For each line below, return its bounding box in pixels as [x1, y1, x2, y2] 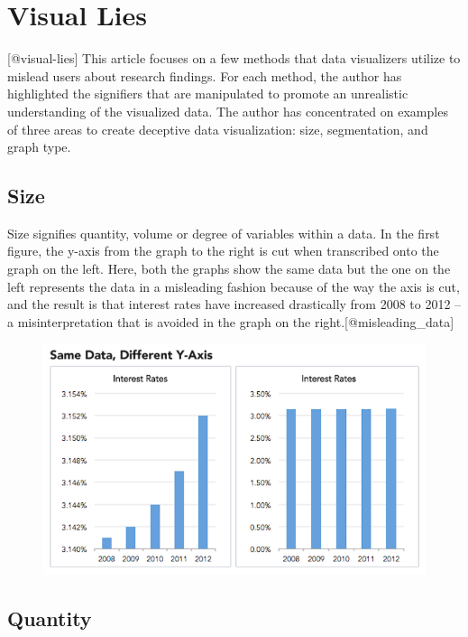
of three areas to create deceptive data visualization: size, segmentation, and [7, 119, 428, 138]
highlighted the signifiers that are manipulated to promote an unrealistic [7, 84, 408, 103]
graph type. [7, 137, 71, 156]
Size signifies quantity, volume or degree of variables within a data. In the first [7, 223, 440, 242]
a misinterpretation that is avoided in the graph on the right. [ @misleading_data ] [7, 312, 454, 331]
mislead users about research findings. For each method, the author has [7, 66, 402, 85]
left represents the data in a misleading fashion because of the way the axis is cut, [7, 276, 460, 295]
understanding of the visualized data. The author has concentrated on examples [7, 101, 448, 120]
